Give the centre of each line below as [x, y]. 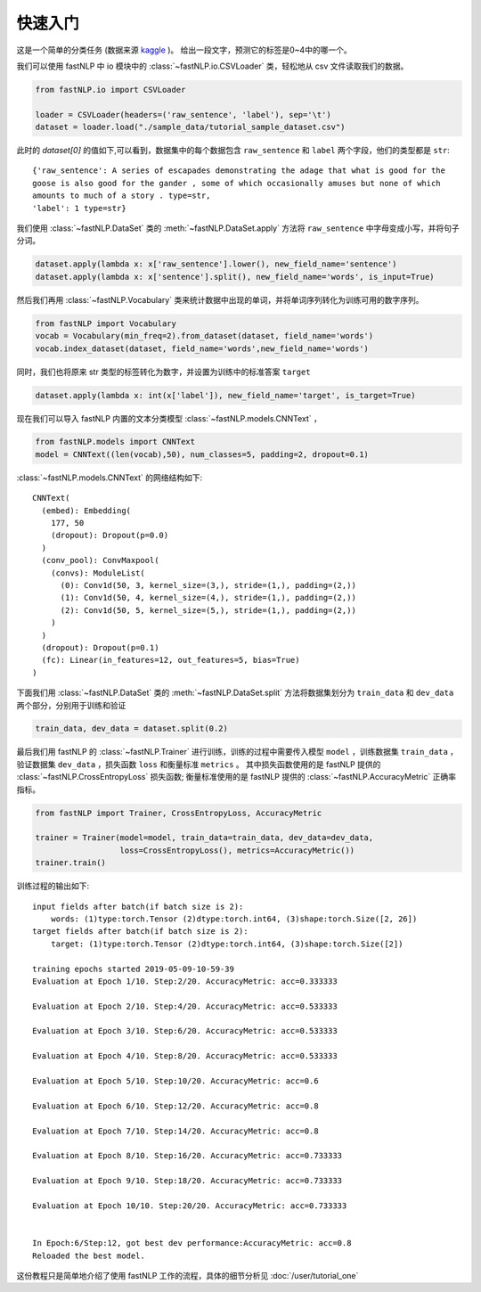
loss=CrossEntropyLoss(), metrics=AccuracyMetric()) [237, 850]
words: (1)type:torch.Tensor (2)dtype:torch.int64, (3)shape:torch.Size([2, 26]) [234, 919]
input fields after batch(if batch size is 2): [138, 906]
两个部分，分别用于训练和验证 [71, 705]
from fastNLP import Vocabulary [106, 323]
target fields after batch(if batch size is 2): [140, 932]
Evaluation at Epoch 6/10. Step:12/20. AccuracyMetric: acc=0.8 [176, 1106]
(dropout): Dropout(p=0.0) [110, 536]
